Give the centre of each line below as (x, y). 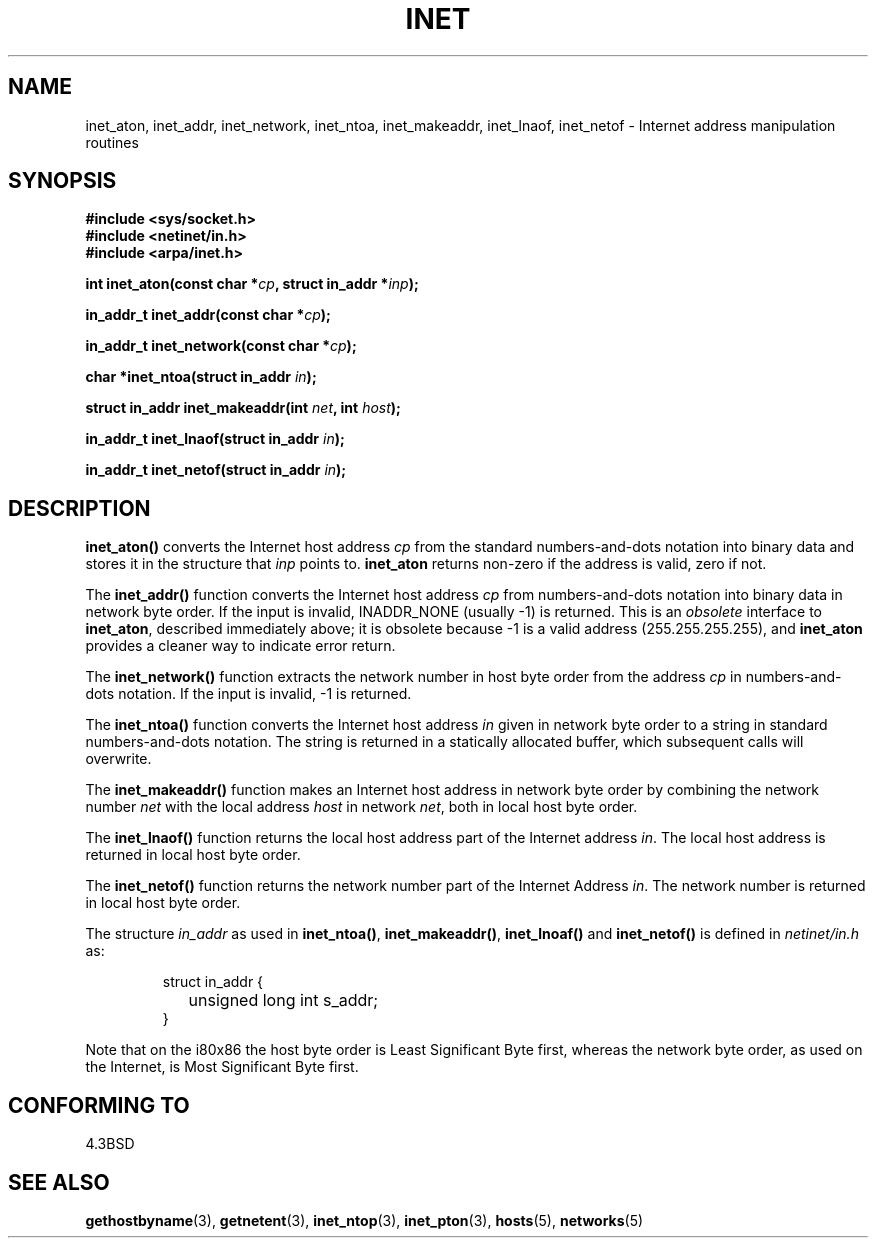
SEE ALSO (59, 1182)
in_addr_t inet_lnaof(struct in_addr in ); (215, 439)
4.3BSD (110, 1144)
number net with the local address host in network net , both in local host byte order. (361, 807)
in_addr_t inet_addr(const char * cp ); (208, 315)
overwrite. (118, 759)
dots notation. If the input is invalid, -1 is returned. (248, 694)
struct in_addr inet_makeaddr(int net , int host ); (243, 408)
